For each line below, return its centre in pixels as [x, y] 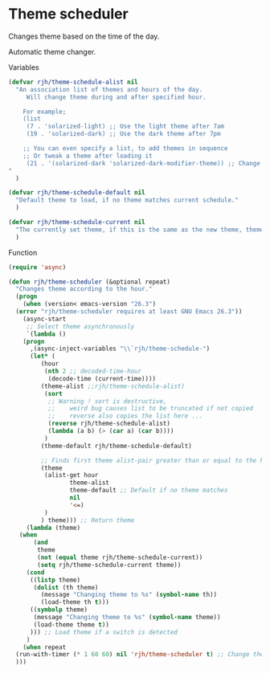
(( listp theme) [55, 580]
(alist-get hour [71, 475]
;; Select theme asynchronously [80, 326]
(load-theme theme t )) [72, 624]
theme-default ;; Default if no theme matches [149, 491]
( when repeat [45, 647]
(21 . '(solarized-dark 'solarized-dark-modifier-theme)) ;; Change [143, 163]
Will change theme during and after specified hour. [116, 97]
